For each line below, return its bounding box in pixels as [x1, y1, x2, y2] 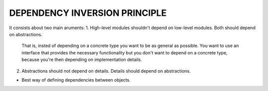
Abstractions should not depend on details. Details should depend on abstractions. [21, 68, 191, 74]
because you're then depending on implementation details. [21, 57, 142, 63]
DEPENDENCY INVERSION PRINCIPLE [9, 7, 167, 18]
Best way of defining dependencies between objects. [21, 77, 131, 83]
